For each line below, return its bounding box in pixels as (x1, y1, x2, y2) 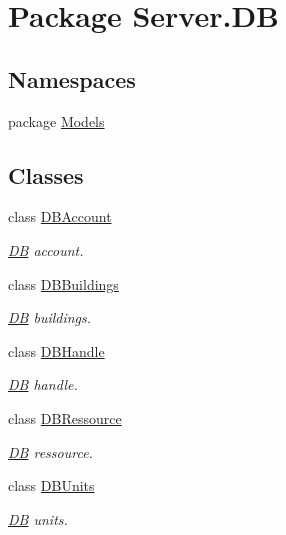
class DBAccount (8, 206, 112, 227)
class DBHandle (8, 340, 105, 361)
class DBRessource (8, 407, 122, 428)
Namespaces (8, 63, 136, 94)
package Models (8, 110, 105, 131)
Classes (8, 159, 84, 190)
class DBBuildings (8, 273, 119, 294)
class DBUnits (8, 475, 95, 496)
